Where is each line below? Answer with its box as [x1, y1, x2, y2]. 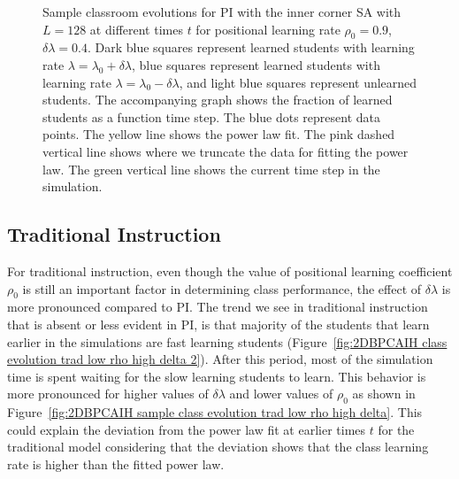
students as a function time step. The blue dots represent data [42, 107, 381, 126]
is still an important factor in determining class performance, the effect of [22, 279, 422, 297]
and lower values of [229, 384, 333, 403]
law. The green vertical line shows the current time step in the [42, 159, 380, 178]
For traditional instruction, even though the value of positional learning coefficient [7, 261, 453, 280]
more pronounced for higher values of [7, 384, 209, 403]
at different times [89, 19, 183, 38]
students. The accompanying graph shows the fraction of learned [42, 90, 393, 109]
